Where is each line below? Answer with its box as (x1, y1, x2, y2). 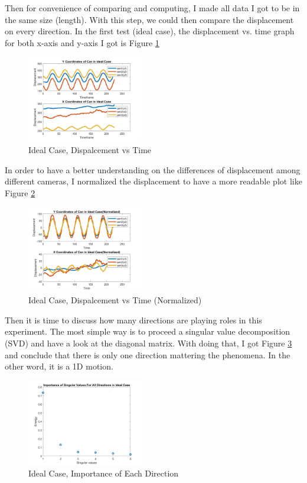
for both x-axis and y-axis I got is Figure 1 (5, 36, 159, 48)
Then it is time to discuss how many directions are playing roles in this (5, 313, 262, 326)
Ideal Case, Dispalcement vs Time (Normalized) (28, 294, 202, 306)
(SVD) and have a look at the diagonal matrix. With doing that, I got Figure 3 (5, 336, 292, 349)
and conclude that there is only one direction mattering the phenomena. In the (5, 348, 290, 361)
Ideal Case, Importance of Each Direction (28, 467, 179, 479)
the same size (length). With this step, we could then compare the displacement (5, 13, 294, 25)
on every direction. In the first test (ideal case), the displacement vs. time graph (5, 25, 295, 37)
